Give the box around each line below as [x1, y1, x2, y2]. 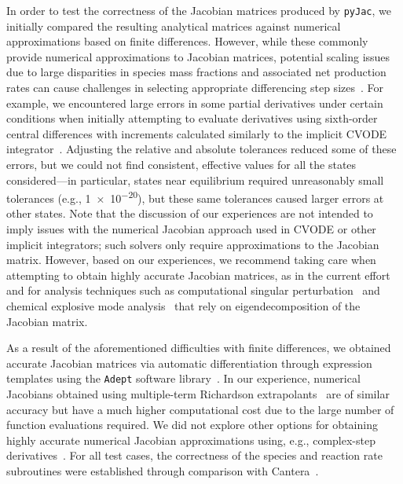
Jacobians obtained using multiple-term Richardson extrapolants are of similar [6, 386, 390, 402]
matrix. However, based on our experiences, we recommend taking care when [6, 251, 376, 268]
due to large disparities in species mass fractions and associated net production [6, 64, 387, 80]
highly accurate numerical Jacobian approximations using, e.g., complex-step [6, 431, 376, 448]
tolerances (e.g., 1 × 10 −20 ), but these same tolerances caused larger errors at [6, 188, 384, 206]
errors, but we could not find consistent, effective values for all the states [6, 156, 357, 172]
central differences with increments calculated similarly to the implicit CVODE [6, 125, 387, 141]
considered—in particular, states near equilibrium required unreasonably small [6, 171, 384, 188]
